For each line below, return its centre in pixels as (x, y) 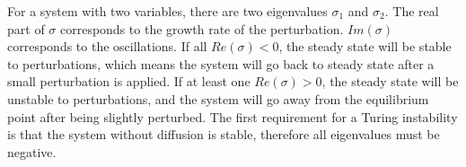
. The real (412, 11)
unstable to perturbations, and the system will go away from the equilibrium (218, 98)
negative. (32, 151)
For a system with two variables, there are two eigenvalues (167, 11)
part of (26, 28)
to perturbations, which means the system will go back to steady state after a (221, 63)
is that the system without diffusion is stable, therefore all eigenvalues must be (224, 134)
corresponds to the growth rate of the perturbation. (202, 28)
